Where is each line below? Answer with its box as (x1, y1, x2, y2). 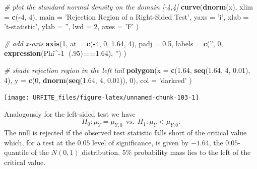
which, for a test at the (4, 137, 75, 147)
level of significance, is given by (92, 137, 189, 147)
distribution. (82, 147, 120, 157)
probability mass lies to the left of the (134, 147, 251, 157)
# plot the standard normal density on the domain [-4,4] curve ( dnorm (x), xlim (4, 2, 253, 12)
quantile (4, 147, 29, 157)
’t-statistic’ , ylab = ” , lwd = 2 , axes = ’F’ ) (4, 21, 139, 32)
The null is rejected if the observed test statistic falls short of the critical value (4, 127, 247, 138)
